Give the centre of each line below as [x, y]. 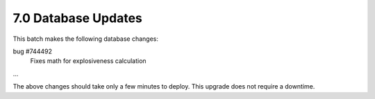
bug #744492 [32, 51]
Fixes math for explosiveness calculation [88, 61]
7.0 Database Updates [77, 18]
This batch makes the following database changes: [86, 39]
